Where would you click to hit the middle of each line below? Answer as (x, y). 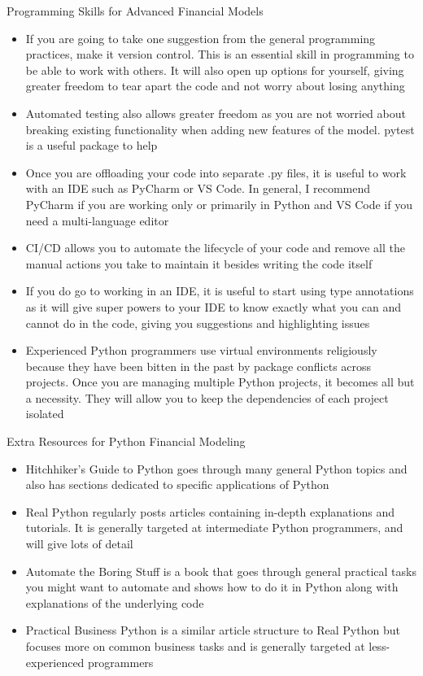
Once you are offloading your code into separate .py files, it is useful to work (216, 172)
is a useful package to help (92, 145)
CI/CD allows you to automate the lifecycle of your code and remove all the (215, 248)
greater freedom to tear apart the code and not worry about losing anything (215, 86)
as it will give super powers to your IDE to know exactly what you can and (213, 306)
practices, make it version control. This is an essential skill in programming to (220, 54)
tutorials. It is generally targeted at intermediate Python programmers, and (214, 528)
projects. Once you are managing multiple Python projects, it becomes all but (220, 382)
